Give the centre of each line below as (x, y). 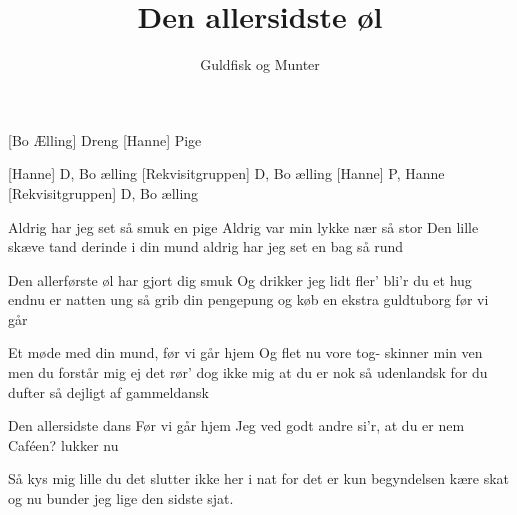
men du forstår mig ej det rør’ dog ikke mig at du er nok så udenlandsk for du (248, 372)
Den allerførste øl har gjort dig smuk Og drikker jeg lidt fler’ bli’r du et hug (240, 279)
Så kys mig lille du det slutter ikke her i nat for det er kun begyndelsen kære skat (259, 478)
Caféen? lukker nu (63, 444)
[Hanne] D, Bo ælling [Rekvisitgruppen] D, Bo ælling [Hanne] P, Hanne (226, 173)
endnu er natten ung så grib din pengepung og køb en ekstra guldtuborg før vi (248, 299)
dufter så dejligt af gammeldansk (108, 391)
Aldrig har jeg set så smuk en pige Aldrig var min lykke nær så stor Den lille (243, 226)
